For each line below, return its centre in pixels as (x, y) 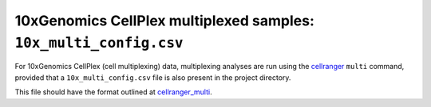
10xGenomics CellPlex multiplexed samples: (164, 21)
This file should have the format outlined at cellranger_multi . (113, 92)
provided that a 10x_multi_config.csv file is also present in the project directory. (153, 77)
